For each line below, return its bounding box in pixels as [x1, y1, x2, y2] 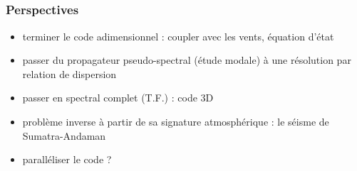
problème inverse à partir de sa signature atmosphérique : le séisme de [22, 114, 329, 129]
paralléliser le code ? [22, 152, 112, 167]
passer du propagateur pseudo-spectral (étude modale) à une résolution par [22, 53, 351, 67]
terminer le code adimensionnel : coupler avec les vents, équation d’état [22, 28, 334, 43]
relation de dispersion [22, 66, 117, 81]
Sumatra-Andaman [22, 128, 106, 143]
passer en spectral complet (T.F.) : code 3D [22, 90, 214, 105]
